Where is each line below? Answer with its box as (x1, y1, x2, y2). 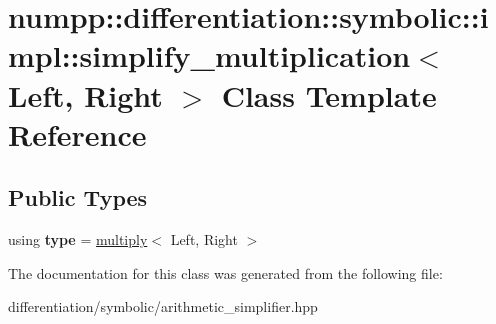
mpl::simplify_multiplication (8, 35, 411, 76)
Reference (8, 113, 147, 154)
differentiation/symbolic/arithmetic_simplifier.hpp (8, 296, 318, 317)
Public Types (8, 182, 148, 213)
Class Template (221, 74, 437, 115)
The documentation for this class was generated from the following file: (8, 262, 443, 283)
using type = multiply (8, 229, 148, 250)
